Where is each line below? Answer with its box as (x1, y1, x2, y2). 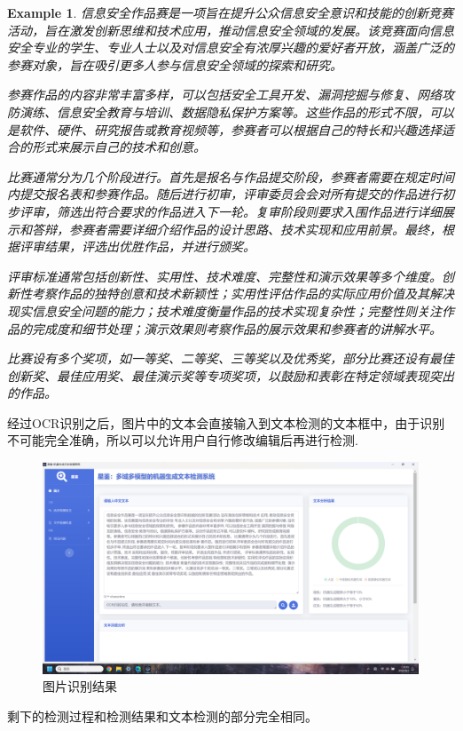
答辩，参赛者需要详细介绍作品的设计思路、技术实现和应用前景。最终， (31, 219, 442, 238)
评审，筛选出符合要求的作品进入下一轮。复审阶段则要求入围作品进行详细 (19, 202, 442, 220)
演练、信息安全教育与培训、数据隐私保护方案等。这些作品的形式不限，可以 (19, 102, 454, 121)
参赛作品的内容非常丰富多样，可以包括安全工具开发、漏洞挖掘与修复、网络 (7, 85, 442, 104)
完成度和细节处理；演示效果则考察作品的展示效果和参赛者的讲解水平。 (31, 319, 442, 338)
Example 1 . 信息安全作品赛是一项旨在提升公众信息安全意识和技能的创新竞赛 (7, 4, 454, 21)
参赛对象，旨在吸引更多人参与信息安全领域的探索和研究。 (7, 55, 342, 74)
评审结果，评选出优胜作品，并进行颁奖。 (19, 237, 255, 256)
